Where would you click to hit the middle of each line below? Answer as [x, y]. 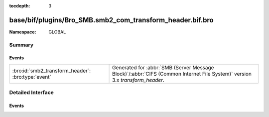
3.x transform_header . [138, 80]
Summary [21, 45]
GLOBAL [57, 32]
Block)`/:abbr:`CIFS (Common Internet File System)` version [182, 74]
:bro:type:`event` [32, 77]
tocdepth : [20, 6]
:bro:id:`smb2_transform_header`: [52, 71]
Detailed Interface [32, 93]
